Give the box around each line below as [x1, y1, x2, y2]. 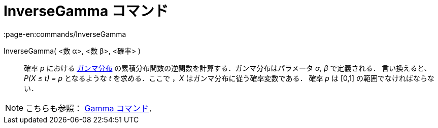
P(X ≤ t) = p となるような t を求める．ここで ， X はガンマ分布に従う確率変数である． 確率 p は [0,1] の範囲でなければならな [24, 73, 434, 82]
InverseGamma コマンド [4, 3, 169, 20]
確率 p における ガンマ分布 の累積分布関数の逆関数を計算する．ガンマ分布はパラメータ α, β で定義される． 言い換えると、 [24, 63, 431, 72]
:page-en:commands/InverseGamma [4, 29, 126, 38]
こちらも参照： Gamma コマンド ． [25, 103, 157, 113]
